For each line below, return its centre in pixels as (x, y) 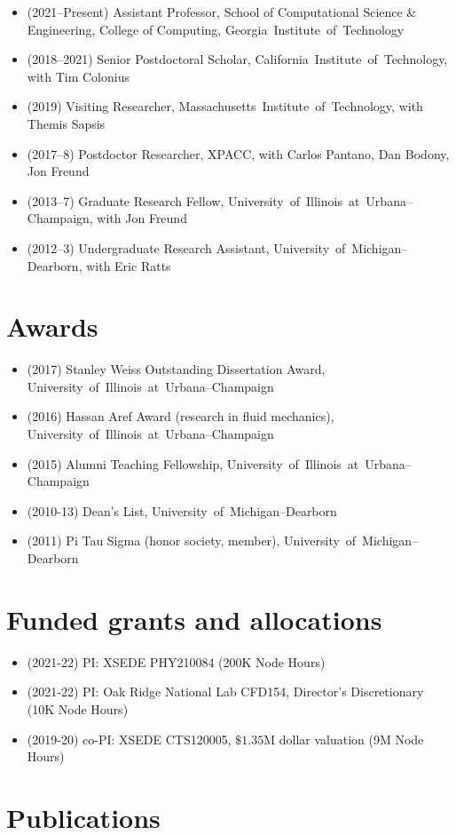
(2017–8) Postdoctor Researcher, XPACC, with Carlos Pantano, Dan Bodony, (238, 153)
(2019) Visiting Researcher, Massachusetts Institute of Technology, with (225, 106)
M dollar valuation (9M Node (344, 739)
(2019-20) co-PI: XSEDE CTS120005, (129, 739)
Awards (52, 326)
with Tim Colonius (78, 76)
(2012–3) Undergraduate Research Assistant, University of (186, 247)
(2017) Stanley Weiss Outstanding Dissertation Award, (176, 369)
